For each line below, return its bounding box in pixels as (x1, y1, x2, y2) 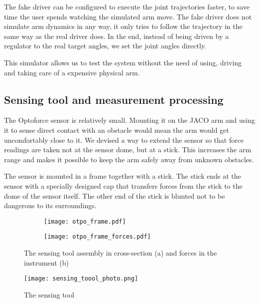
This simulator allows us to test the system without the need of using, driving (4, 57, 242, 67)
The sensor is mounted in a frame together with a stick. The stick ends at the (4, 171, 241, 181)
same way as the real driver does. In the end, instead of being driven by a (4, 30, 229, 41)
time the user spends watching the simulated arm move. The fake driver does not (4, 11, 252, 21)
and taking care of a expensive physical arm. (4, 67, 140, 77)
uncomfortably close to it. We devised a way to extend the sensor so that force (4, 134, 244, 145)
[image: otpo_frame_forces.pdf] (44, 233, 151, 241)
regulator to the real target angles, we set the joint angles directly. (4, 40, 207, 51)
